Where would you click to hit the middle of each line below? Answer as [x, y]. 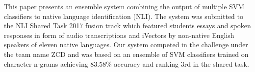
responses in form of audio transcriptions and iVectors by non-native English [119, 35]
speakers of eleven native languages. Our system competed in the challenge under [126, 45]
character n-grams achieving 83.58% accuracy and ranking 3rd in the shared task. [127, 63]
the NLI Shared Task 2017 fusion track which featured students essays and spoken [127, 26]
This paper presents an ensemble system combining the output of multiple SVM [124, 6]
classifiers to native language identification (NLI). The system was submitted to [124, 16]
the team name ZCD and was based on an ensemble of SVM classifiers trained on [126, 54]
